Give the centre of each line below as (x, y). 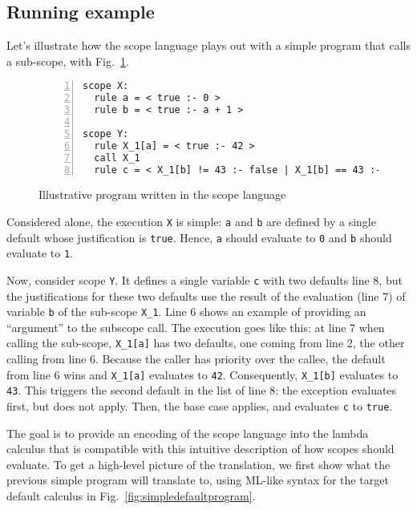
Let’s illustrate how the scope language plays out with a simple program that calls (208, 45)
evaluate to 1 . (40, 253)
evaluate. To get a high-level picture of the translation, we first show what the (198, 464)
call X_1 (117, 158)
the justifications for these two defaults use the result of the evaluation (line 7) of (206, 295)
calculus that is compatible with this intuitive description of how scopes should (200, 449)
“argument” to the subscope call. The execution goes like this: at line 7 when (196, 327)
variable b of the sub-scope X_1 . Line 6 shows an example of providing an (186, 312)
